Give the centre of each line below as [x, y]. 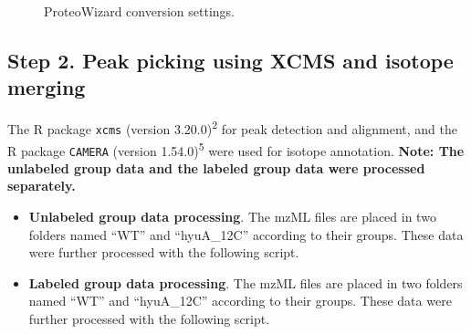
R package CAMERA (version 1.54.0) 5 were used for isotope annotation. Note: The [236, 149]
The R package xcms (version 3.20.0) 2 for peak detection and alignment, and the [232, 127]
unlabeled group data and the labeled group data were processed [216, 167]
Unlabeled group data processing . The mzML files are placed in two [232, 216]
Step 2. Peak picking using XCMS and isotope [230, 60]
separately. [42, 186]
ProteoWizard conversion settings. [139, 11]
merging [47, 87]
